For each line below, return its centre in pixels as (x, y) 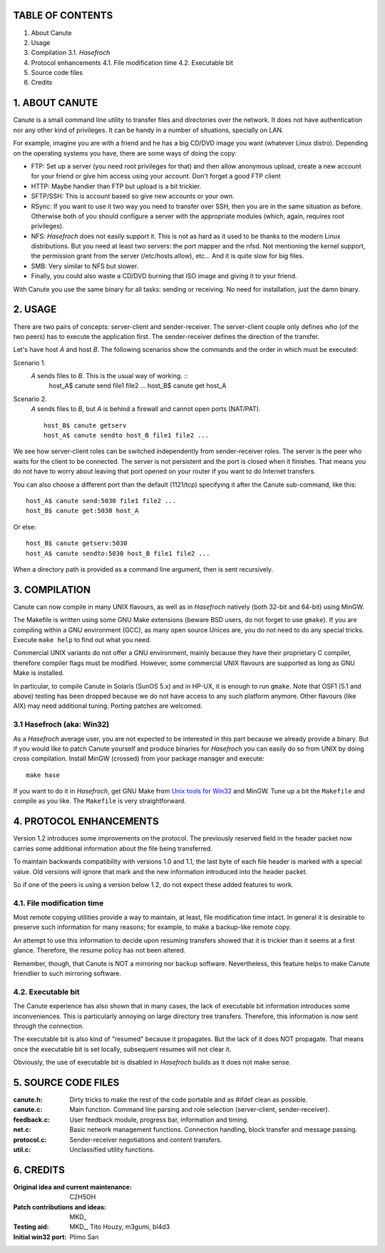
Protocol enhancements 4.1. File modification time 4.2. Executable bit (132, 62)
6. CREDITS (39, 1170)
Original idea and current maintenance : (72, 1187)
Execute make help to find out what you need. (82, 640)
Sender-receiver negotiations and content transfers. (146, 1140)
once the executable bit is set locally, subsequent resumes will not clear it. (122, 1049)
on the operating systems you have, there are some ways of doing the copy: (125, 153)
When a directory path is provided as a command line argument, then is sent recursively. (143, 569)
